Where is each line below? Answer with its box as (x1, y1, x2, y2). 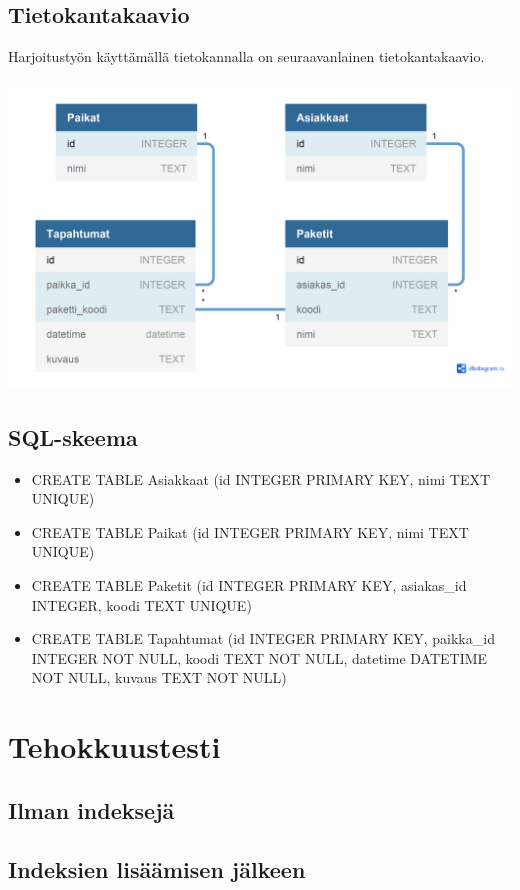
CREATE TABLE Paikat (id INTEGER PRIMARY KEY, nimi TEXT (31, 521, 469, 542)
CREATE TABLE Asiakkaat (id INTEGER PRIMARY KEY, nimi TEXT (31, 468, 491, 489)
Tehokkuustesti (8, 726, 221, 767)
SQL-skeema (8, 421, 138, 452)
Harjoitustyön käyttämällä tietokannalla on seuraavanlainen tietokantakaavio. (8, 46, 485, 67)
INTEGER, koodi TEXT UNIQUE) (31, 594, 252, 615)
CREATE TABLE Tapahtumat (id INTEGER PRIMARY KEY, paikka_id (31, 628, 495, 649)
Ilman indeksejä (8, 794, 175, 825)
